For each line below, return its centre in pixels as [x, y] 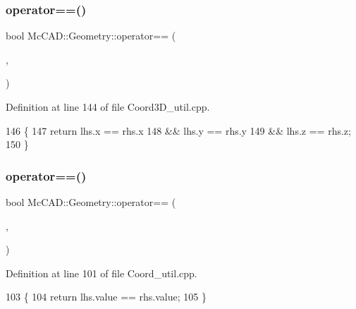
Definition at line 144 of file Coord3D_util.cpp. [108, 107]
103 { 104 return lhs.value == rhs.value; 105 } [106, 297]
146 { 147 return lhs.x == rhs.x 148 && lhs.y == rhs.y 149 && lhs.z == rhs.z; [178, 130]
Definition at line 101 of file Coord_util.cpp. [102, 273]
